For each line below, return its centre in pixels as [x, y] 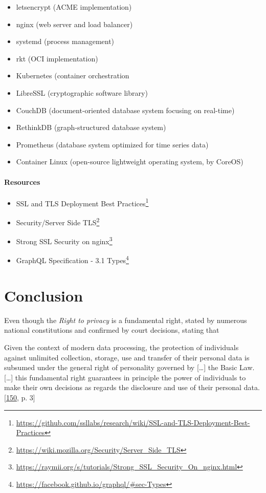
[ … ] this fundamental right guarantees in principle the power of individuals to [125, 377]
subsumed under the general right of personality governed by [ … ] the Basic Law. [129, 367]
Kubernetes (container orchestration [73, 76]
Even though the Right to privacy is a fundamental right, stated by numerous [126, 320]
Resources [22, 181]
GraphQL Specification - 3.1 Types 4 [72, 260]
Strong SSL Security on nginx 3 [64, 240]
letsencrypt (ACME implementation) [74, 7]
